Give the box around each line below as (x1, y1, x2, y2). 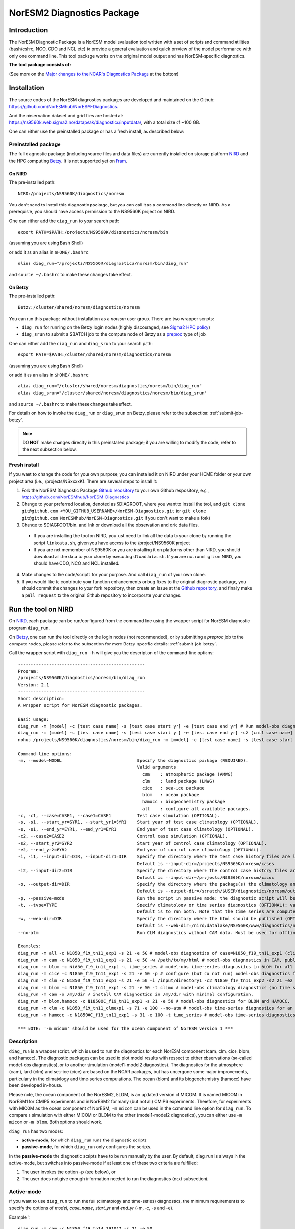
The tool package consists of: (9, 62, 71, 68)
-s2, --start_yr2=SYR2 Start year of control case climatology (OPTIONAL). (18, 840, 267, 846)
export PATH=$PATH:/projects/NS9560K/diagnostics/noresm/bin (18, 229, 168, 234)
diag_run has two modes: (9, 1128, 63, 1134)
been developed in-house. (9, 1083, 62, 1088)
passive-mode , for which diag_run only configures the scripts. (21, 1144, 152, 1150)
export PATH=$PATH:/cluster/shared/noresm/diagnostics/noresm (18, 352, 171, 357)
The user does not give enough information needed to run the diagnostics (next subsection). (21, 1175, 209, 1182)
